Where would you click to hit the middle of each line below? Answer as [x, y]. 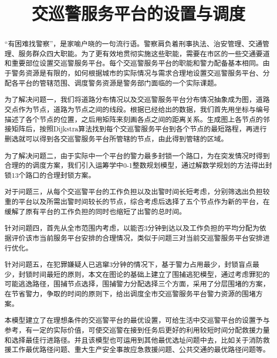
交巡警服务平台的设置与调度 [138, 13]
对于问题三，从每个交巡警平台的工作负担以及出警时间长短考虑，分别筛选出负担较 [137, 192]
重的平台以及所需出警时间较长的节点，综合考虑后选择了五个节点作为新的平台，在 [137, 202]
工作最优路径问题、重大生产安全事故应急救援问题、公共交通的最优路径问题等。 [141, 349]
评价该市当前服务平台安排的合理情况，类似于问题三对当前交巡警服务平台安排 [137, 237]
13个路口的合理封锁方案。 [53, 175]
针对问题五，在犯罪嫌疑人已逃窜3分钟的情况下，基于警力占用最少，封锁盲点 [128, 264]
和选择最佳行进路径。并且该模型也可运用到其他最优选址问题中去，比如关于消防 [134, 340]
